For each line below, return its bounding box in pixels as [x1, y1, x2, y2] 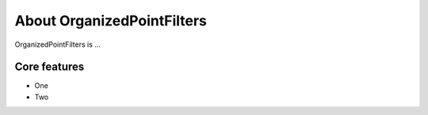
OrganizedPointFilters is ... [14, 40, 101, 49]
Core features [14, 60, 85, 74]
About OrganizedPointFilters [14, 12, 208, 29]
